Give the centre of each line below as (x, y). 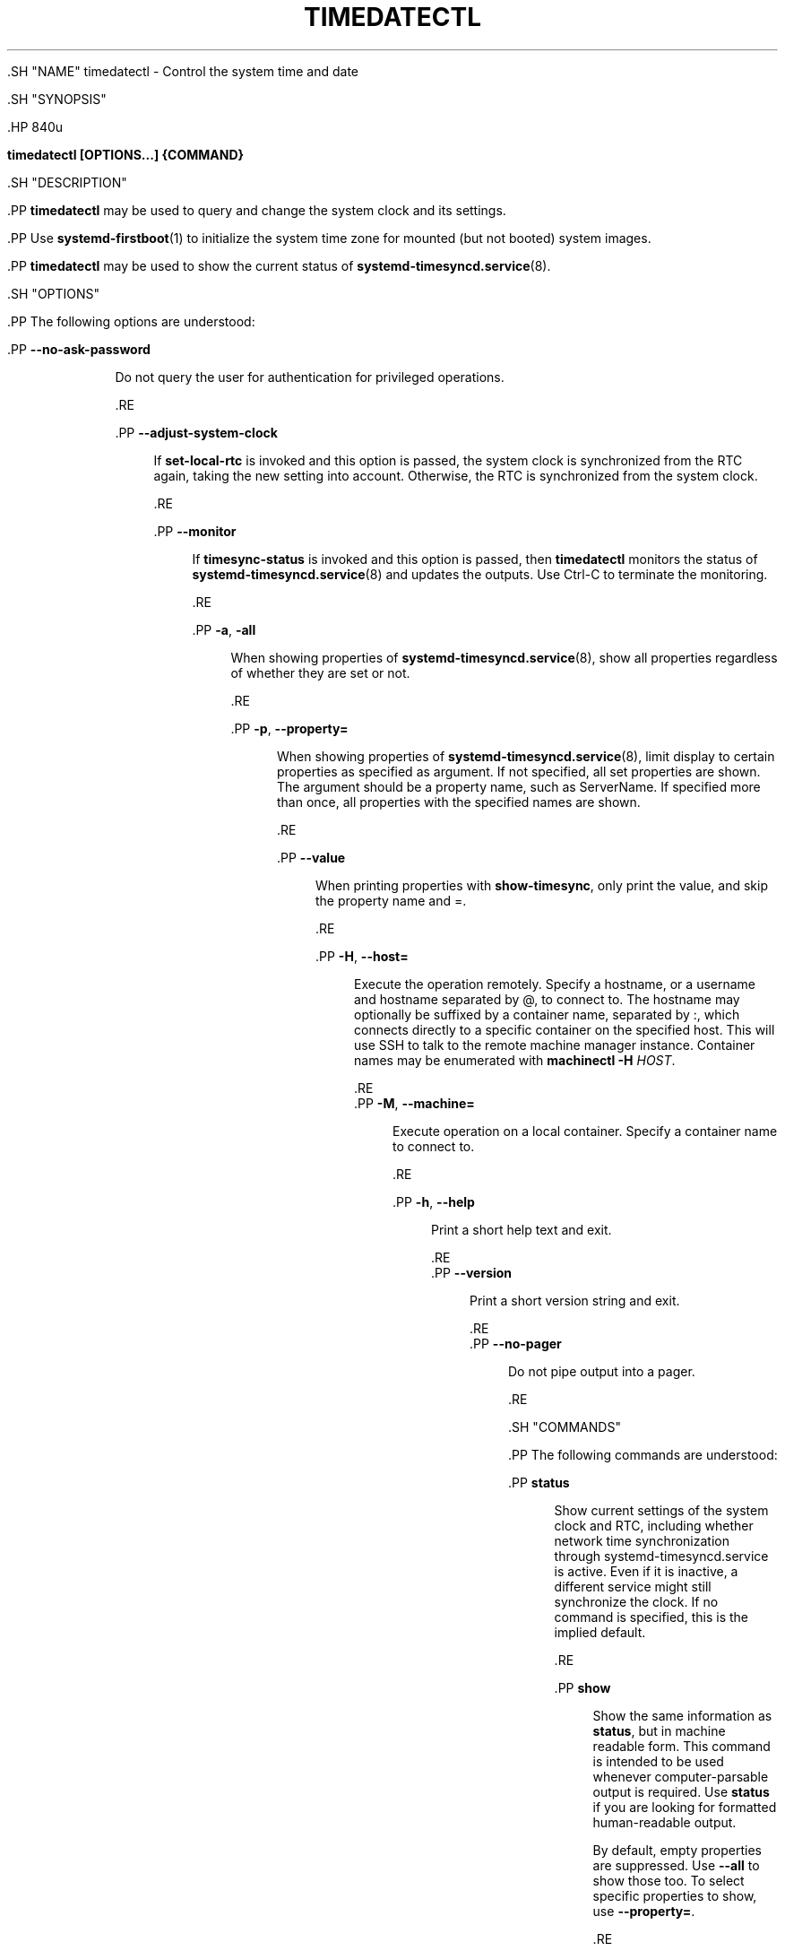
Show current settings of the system (661, 1510)
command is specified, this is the (651, 1617)
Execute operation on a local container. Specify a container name (585, 1131)
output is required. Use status (681, 1791)
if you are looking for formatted (685, 1807)
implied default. (600, 1632)
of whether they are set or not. (320, 672)
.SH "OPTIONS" (54, 293)
